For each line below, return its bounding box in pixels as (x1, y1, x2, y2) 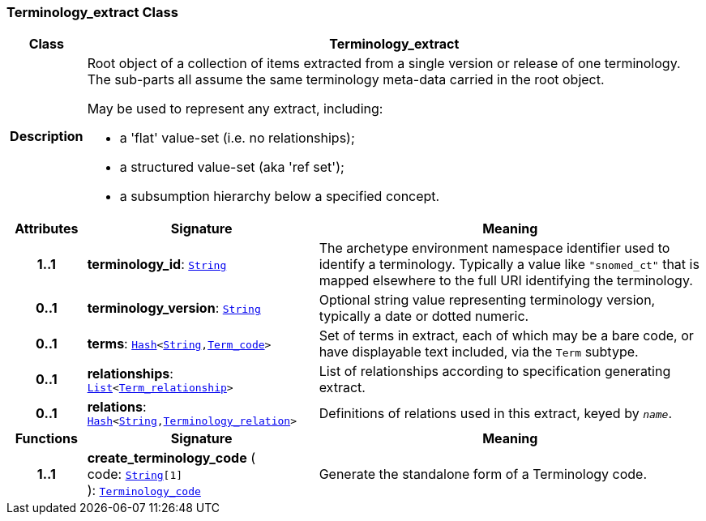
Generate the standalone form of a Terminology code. (319, 466, 648, 483)
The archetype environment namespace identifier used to (319, 240, 670, 257)
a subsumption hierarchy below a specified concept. (119, 188, 440, 205)
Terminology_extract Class (6, 4, 178, 20)
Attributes (15, 220, 79, 237)
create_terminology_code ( (87, 450, 256, 467)
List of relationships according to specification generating (319, 363, 671, 380)
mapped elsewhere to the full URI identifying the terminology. (319, 272, 693, 289)
